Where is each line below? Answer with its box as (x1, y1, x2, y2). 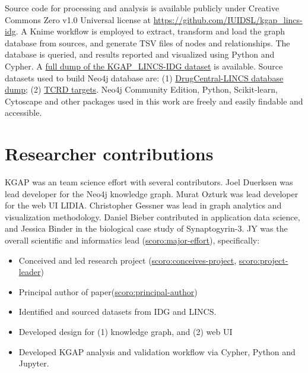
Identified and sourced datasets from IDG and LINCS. (18, 305, 217, 318)
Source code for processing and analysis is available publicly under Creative (5, 2, 280, 14)
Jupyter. (18, 357, 49, 369)
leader (18, 265, 41, 278)
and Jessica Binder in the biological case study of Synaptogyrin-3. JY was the (5, 222, 288, 235)
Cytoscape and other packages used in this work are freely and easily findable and (5, 94, 303, 107)
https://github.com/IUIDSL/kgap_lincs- (153, 13, 303, 26)
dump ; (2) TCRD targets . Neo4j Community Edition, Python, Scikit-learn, (5, 83, 278, 96)
